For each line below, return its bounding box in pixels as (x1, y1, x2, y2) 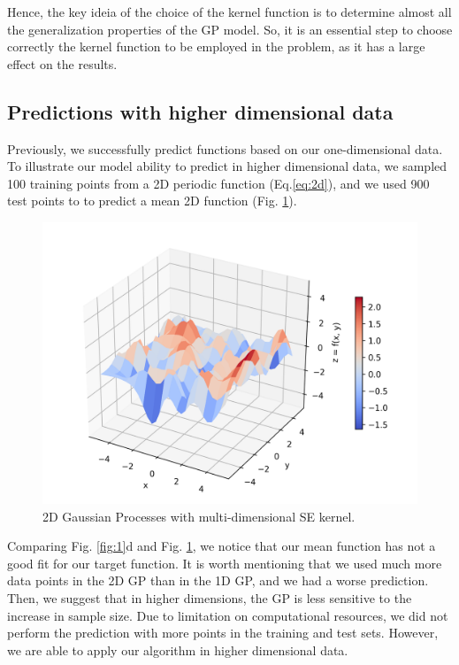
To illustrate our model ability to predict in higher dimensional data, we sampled (7, 157, 448, 175)
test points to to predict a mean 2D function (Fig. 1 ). (7, 191, 297, 210)
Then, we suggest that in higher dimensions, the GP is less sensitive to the (7, 588, 412, 607)
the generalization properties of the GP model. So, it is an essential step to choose (7, 19, 453, 38)
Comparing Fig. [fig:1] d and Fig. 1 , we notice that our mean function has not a (7, 537, 436, 555)
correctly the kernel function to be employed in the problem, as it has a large (7, 37, 425, 56)
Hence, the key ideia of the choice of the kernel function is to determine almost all (7, 3, 452, 20)
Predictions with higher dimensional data (7, 97, 394, 125)
